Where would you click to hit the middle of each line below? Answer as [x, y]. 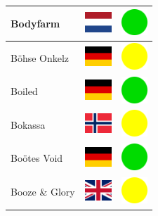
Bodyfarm [35, 23]
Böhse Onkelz [40, 57]
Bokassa [28, 124]
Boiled [24, 91]
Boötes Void [37, 158]
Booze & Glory [43, 192]
